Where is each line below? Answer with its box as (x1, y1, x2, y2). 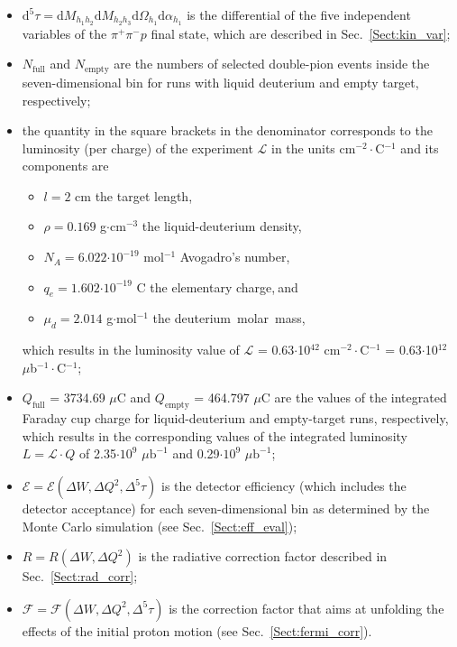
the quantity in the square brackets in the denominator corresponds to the (22, 121, 433, 140)
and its (400, 138, 439, 157)
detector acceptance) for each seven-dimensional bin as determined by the (22, 499, 430, 518)
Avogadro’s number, (179, 247, 290, 266)
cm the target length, (75, 186, 193, 205)
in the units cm (270, 138, 356, 157)
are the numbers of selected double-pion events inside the (114, 54, 430, 73)
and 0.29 (172, 444, 220, 463)
